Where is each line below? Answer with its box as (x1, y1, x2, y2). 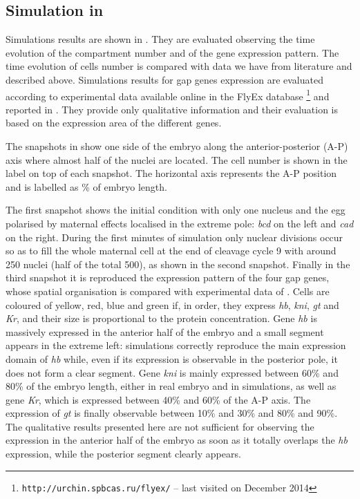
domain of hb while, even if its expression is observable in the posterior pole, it (6, 351, 338, 366)
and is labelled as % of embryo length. (6, 179, 167, 194)
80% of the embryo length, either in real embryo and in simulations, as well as (6, 379, 337, 393)
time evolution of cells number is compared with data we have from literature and (6, 59, 352, 73)
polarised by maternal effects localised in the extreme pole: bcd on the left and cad (6, 216, 354, 230)
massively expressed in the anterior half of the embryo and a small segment (6, 324, 324, 339)
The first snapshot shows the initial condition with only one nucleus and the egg (6, 203, 345, 217)
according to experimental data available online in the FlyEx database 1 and (6, 86, 330, 103)
